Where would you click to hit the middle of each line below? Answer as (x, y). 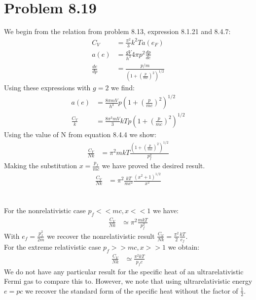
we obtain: (184, 247)
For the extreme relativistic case (53, 247)
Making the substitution (40, 166)
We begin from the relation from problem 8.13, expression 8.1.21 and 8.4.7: (117, 31)
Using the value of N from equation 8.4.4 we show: (80, 134)
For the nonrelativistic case (45, 210)
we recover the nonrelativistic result (101, 236)
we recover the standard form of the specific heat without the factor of (131, 290)
